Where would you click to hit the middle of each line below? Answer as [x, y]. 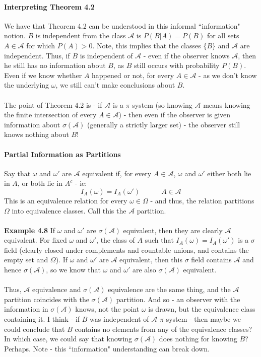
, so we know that [73, 270]
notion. [15, 35]
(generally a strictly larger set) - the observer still [164, 124]
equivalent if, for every [117, 173]
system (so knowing [162, 104]
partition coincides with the [47, 299]
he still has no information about [55, 65]
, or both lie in [40, 183]
